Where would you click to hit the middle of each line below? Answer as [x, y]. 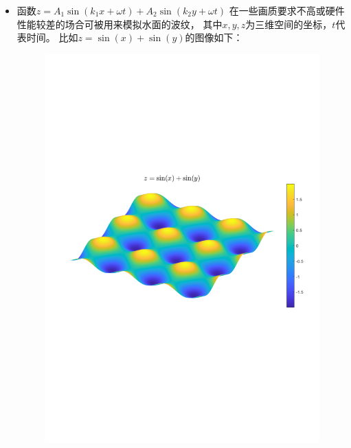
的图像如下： [214, 37]
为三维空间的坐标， [289, 24]
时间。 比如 [52, 37]
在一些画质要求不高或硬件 [287, 10]
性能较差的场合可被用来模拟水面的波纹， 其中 [120, 24]
